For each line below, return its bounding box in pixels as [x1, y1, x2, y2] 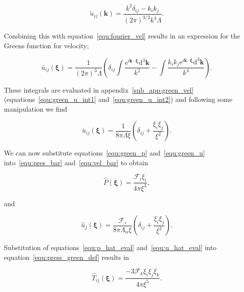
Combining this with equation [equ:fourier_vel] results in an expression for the [4, 31, 241, 41]
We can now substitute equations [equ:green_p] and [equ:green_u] [4, 148, 205, 158]
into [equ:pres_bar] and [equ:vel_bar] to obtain [4, 157, 148, 167]
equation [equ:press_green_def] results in [4, 252, 129, 262]
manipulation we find [4, 103, 67, 114]
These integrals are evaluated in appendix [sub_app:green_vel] [4, 84, 194, 95]
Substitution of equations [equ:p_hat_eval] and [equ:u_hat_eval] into [4, 242, 217, 253]
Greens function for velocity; [4, 40, 89, 50]
